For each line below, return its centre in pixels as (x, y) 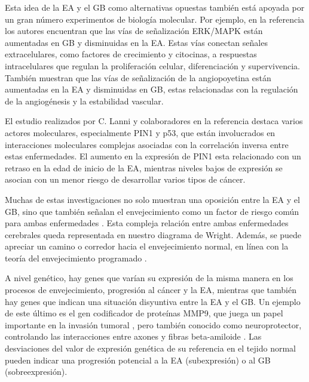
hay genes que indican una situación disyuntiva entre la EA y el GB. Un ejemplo (153, 301)
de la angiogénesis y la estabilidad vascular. (84, 101)
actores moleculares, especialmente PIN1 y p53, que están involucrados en (140, 132)
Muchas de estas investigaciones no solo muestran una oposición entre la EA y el (152, 199)
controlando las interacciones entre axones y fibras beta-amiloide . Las (133, 336)
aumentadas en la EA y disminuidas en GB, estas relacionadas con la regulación (152, 89)
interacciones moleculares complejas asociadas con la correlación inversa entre (147, 144)
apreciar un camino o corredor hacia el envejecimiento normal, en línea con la (147, 246)
